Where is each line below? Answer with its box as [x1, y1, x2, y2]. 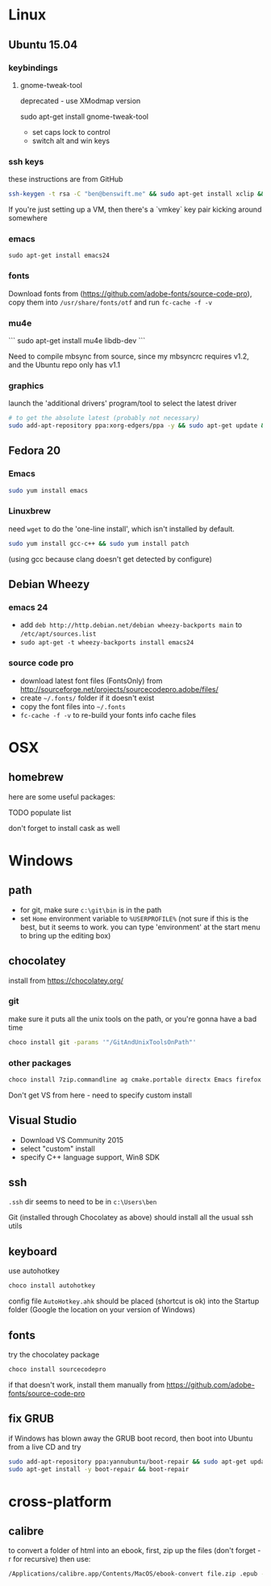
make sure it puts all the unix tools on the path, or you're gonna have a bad [8, 1013, 256, 1023]
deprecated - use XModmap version [19, 95, 141, 106]
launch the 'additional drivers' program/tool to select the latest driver [8, 398, 237, 409]
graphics [8, 380, 44, 391]
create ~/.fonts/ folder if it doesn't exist [19, 693, 155, 703]
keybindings [8, 62, 58, 73]
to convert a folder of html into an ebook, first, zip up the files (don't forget [8, 1546, 256, 1555]
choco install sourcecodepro [8, 1365, 106, 1374]
